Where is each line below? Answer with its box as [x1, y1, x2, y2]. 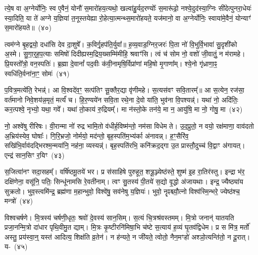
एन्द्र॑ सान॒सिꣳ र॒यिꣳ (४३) [4, 150, 65, 160]
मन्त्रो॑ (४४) [4, 196, 33, 206]
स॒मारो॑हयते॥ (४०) [4, 22, 52, 33]
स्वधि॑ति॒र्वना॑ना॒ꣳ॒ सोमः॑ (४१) [4, 68, 70, 78]
